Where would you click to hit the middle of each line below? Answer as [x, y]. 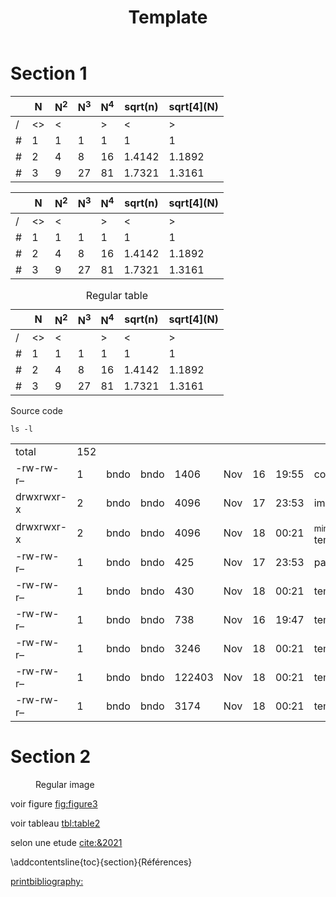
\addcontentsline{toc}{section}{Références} [101, 862]
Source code [36, 410]
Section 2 [51, 757]
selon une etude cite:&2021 [66, 843]
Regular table [116, 295]
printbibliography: [47, 882]
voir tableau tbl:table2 [55, 823]
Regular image [65, 785]
